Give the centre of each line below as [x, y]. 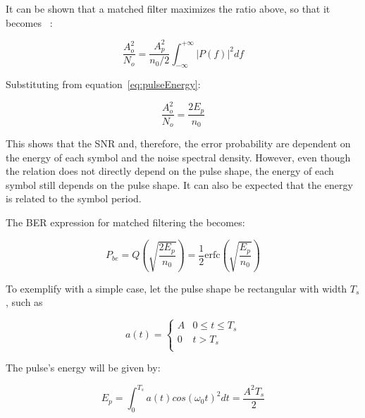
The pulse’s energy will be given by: [83, 368]
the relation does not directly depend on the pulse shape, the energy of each [170, 171]
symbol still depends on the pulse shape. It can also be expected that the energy [179, 184]
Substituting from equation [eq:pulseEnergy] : [103, 84]
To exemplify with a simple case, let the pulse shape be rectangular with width [177, 288]
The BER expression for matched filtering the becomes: [125, 222]
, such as [24, 302]
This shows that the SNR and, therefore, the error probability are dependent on [178, 143]
